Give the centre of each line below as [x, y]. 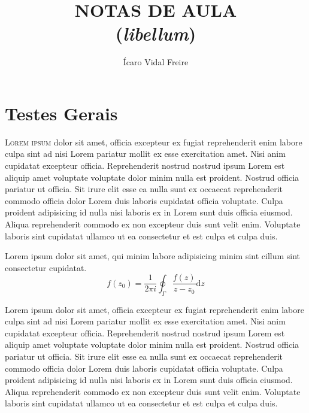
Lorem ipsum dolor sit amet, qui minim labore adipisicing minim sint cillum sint [153, 256]
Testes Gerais [61, 113]
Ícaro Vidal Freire [156, 62]
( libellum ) [156, 34]
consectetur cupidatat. [46, 267]
